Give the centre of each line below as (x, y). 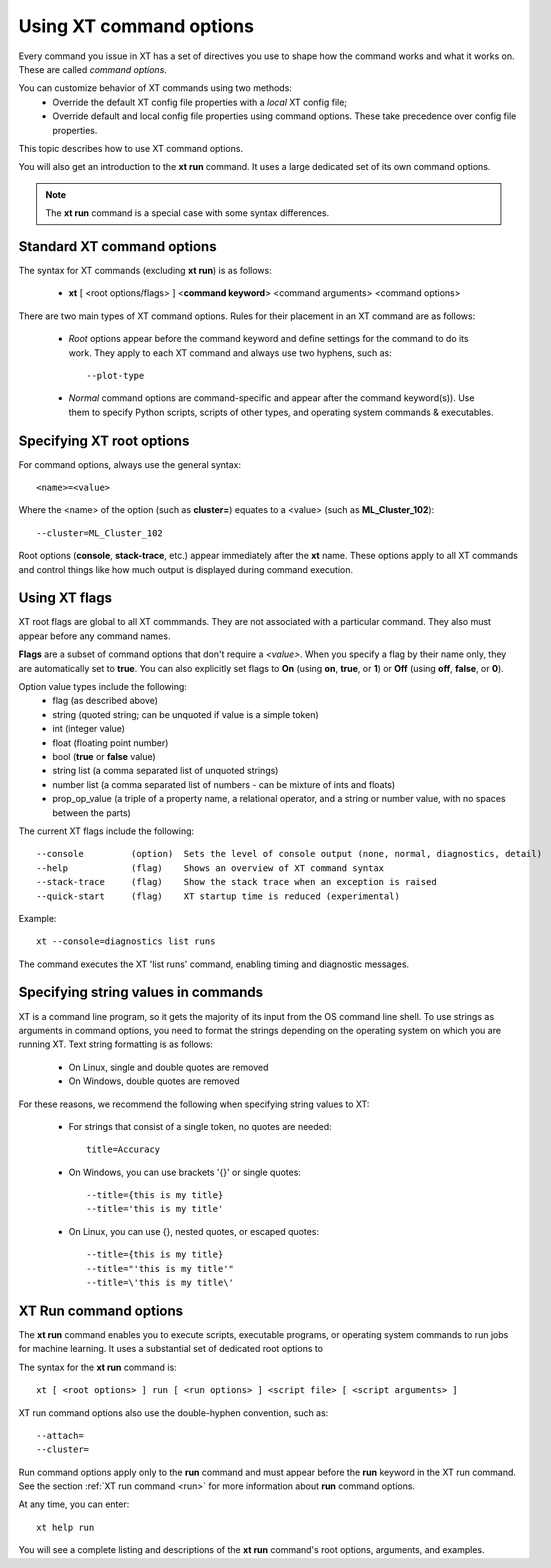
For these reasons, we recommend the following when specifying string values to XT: (194, 1104)
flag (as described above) (105, 701)
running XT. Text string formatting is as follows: (116, 1044)
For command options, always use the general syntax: (130, 464)
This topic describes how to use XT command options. (131, 148)
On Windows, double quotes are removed (154, 1081)
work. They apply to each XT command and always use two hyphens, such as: (230, 352)
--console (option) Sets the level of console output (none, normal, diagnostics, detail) (289, 854)
